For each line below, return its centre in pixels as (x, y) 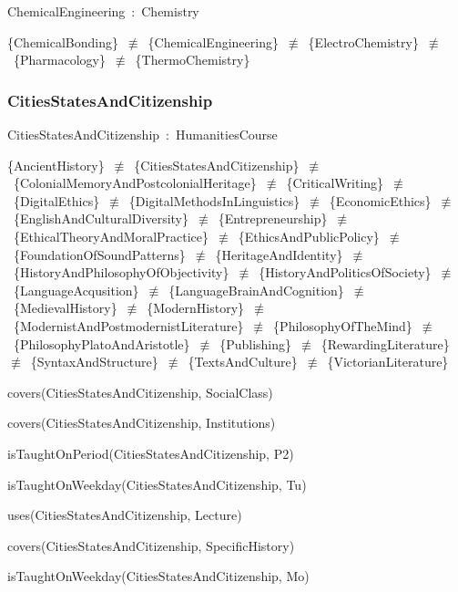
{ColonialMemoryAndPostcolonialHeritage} (135, 183)
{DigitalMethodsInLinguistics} (214, 200)
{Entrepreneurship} (273, 218)
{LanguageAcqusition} (76, 290)
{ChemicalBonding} (63, 42)
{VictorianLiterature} (388, 362)
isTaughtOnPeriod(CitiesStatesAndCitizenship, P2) (151, 453)
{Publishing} (256, 343)
